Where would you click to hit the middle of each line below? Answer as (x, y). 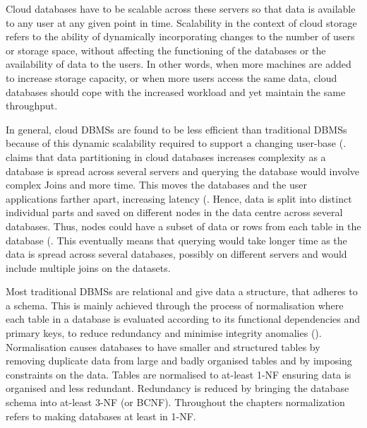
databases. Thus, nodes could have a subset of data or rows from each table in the (183, 226)
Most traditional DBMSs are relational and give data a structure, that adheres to (182, 291)
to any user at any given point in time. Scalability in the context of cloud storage (181, 22)
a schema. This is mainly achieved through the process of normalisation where (175, 305)
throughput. (32, 106)
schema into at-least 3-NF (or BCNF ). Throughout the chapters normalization (175, 402)
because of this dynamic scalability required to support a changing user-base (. (176, 143)
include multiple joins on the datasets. (88, 267)
